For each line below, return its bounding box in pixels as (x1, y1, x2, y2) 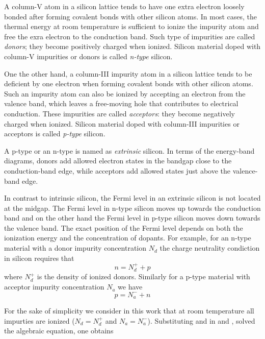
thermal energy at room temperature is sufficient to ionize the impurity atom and (4, 21, 259, 32)
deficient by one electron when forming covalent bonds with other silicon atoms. (4, 78, 253, 89)
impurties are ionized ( (4, 315, 75, 326)
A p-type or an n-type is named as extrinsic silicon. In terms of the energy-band (4, 145, 255, 156)
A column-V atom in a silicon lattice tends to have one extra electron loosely (4, 1, 245, 11)
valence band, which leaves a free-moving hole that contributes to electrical (4, 98, 238, 109)
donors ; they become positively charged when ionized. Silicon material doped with (4, 41, 261, 52)
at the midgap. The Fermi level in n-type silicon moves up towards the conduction (4, 202, 261, 213)
